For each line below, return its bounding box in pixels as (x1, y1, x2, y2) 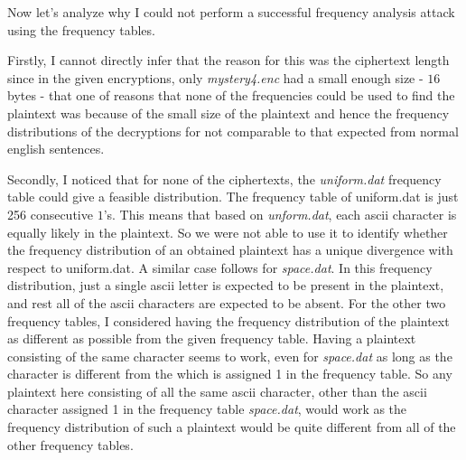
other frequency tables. (7, 435, 134, 454)
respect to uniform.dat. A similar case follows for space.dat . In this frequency (7, 258, 433, 277)
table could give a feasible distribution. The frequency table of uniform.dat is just (7, 187, 459, 206)
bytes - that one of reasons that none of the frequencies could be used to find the (7, 86, 455, 105)
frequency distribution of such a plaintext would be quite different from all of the (7, 418, 456, 437)
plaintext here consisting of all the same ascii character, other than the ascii (7, 381, 427, 400)
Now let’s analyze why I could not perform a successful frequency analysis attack (7, 3, 455, 21)
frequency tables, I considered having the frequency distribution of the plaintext (7, 311, 450, 330)
